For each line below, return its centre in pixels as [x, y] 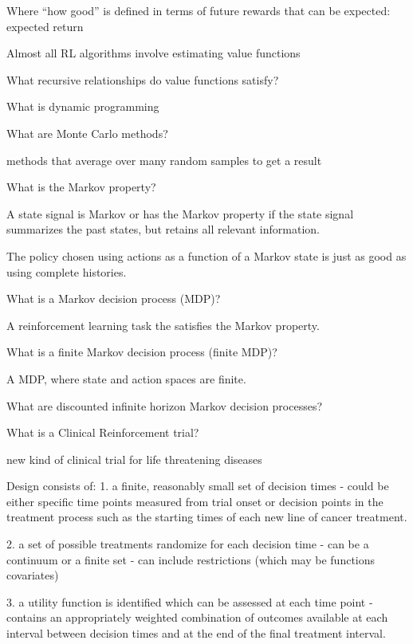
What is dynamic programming [83, 106]
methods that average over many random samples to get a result [164, 160]
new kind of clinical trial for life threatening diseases [134, 459]
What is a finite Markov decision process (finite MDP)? [142, 352]
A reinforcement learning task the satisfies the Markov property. [163, 325]
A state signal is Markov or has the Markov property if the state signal [180, 213]
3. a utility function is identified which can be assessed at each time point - [190, 601]
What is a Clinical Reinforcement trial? [103, 432]
